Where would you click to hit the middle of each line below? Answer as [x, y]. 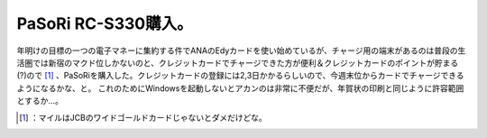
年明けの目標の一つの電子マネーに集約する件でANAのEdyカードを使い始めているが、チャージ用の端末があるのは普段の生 [241, 51]
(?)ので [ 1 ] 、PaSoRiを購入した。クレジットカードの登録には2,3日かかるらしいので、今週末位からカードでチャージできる [240, 76]
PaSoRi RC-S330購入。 [105, 23]
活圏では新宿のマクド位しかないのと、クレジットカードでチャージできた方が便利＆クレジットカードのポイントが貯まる [238, 62]
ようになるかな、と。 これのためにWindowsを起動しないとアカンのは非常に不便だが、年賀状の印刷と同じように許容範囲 [240, 88]
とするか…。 [40, 101]
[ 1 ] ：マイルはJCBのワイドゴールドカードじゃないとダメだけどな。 [143, 117]
